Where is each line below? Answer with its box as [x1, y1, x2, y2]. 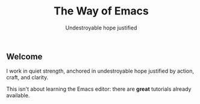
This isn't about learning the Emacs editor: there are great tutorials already [6, 85, 192, 93]
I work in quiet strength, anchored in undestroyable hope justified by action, [6, 67, 195, 75]
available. [6, 92, 30, 99]
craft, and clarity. [6, 74, 49, 81]
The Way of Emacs [53, 4, 149, 18]
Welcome [6, 51, 43, 61]
